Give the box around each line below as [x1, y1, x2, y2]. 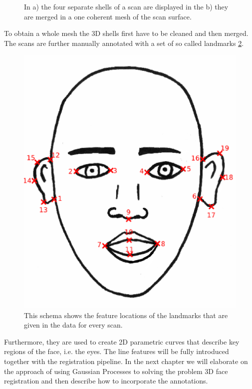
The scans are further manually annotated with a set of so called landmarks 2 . [4, 37, 244, 48]
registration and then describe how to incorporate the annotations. [4, 376, 208, 386]
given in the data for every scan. [24, 320, 123, 330]
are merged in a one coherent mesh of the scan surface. [24, 11, 192, 21]
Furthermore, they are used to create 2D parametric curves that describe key [4, 336, 240, 347]
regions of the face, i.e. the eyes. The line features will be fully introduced [4, 346, 229, 357]
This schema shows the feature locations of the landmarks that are [24, 310, 228, 320]
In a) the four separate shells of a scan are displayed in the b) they [24, 1, 229, 11]
